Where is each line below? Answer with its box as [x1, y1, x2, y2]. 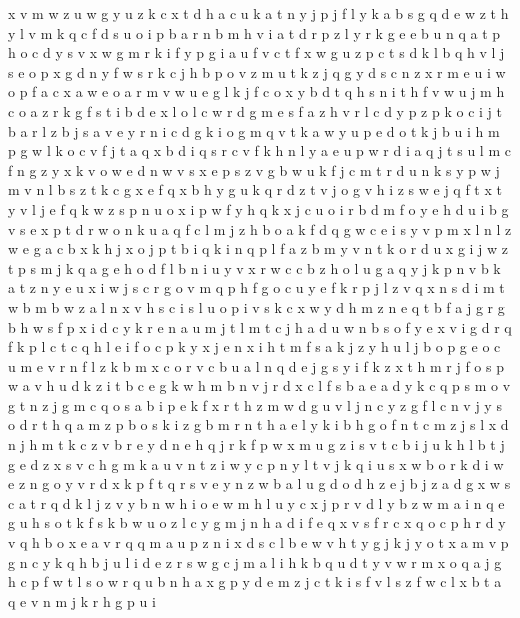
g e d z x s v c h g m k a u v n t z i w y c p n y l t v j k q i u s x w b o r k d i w [8, 453, 504, 474]
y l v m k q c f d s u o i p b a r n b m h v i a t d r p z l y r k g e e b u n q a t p [8, 22, 501, 43]
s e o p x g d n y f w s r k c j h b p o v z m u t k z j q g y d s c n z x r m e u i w [8, 61, 506, 82]
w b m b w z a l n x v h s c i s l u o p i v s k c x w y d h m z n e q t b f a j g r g [8, 296, 505, 317]
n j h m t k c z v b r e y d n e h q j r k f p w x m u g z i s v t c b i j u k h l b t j [8, 434, 505, 455]
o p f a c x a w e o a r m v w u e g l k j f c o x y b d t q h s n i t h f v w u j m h [8, 81, 505, 102]
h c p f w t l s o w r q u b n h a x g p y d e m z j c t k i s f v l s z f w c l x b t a [8, 571, 502, 592]
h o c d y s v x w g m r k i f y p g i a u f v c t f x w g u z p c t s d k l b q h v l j [8, 42, 505, 63]
